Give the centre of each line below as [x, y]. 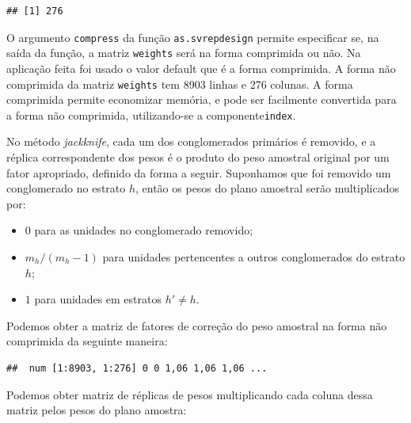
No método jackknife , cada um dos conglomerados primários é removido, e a [191, 141]
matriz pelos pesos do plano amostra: [97, 410]
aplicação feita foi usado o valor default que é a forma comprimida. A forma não [201, 68]
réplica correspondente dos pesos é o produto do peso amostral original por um [198, 157]
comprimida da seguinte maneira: [87, 341]
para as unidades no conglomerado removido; [144, 230]
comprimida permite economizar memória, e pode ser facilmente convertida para [202, 99]
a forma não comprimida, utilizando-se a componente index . [151, 114]
